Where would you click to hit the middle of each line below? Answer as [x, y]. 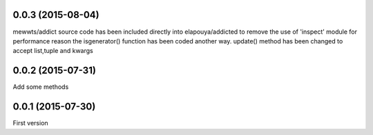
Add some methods [41, 87]
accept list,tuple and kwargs [53, 51]
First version [30, 123]
